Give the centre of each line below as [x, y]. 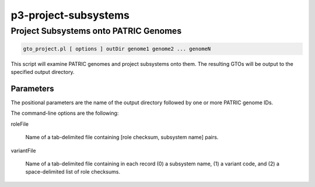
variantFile [23, 150]
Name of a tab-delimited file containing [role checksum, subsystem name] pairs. [122, 137]
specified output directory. [43, 72]
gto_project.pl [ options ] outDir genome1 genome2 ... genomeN [117, 49]
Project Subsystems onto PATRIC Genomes [96, 31]
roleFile [20, 124]
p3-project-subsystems [70, 15]
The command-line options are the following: [65, 113]
